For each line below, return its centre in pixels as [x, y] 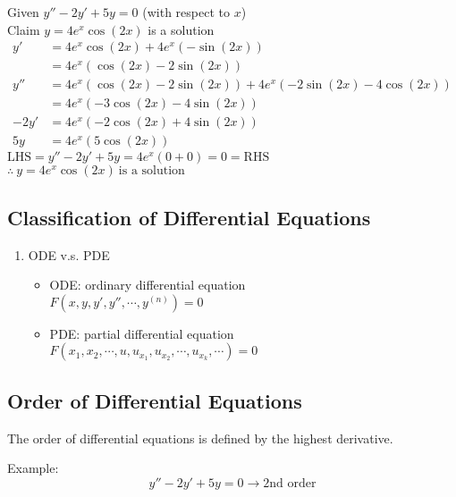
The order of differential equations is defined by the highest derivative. [200, 438]
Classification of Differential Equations [189, 217]
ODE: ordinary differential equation [148, 285]
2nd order [290, 483]
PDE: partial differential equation [142, 333]
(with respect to [186, 12]
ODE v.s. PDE [69, 254]
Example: [33, 468]
